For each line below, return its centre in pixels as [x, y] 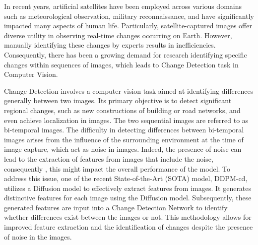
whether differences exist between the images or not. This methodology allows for [128, 217]
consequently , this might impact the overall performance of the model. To [117, 168]
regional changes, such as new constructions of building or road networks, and [122, 110]
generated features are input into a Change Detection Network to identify [116, 207]
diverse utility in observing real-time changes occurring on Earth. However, [118, 35]
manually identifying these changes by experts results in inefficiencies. [110, 45]
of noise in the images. [38, 236]
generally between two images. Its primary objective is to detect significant [118, 100]
